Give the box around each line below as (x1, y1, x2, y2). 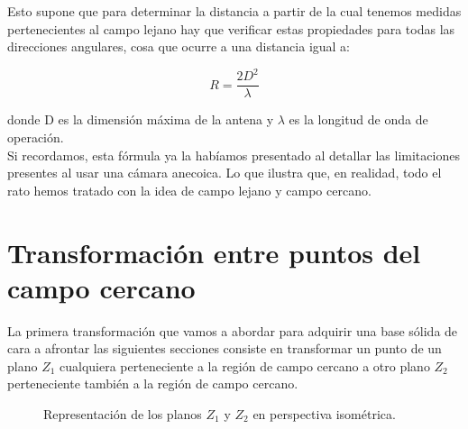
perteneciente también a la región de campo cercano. (7, 374, 298, 393)
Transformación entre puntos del (7, 233, 421, 270)
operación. (7, 127, 64, 146)
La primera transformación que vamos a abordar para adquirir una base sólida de (7, 321, 458, 340)
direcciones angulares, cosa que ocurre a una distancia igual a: (7, 37, 351, 56)
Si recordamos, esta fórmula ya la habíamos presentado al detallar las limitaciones (7, 145, 460, 164)
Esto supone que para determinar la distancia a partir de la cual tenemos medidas (7, 2, 462, 20)
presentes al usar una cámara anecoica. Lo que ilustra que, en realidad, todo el (7, 163, 442, 182)
